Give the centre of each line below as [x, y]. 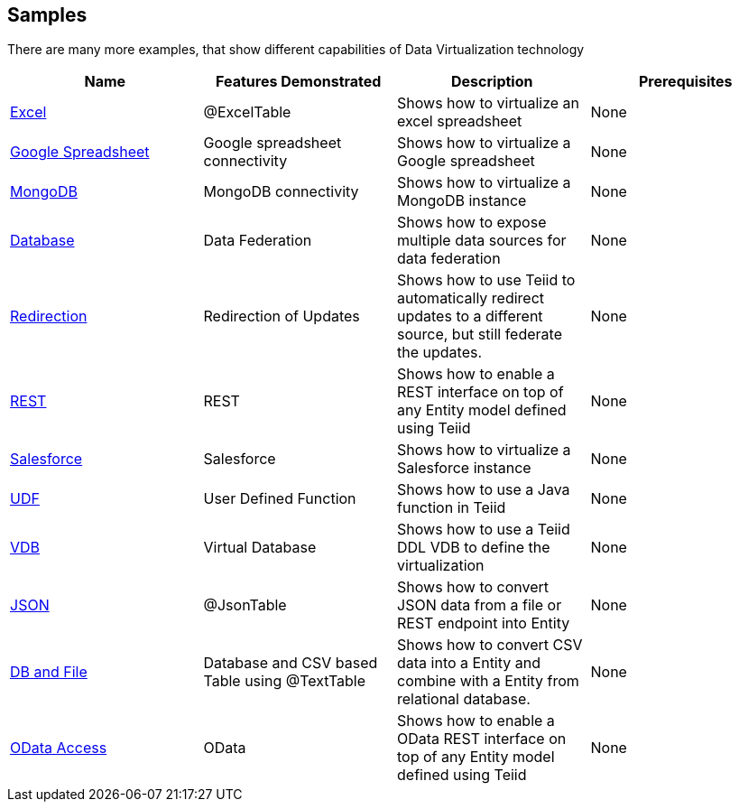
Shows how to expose [472, 223]
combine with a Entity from [488, 681]
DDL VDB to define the [474, 548]
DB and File [49, 672]
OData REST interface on [482, 739]
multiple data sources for [482, 241]
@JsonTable [245, 605]
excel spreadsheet [460, 121]
